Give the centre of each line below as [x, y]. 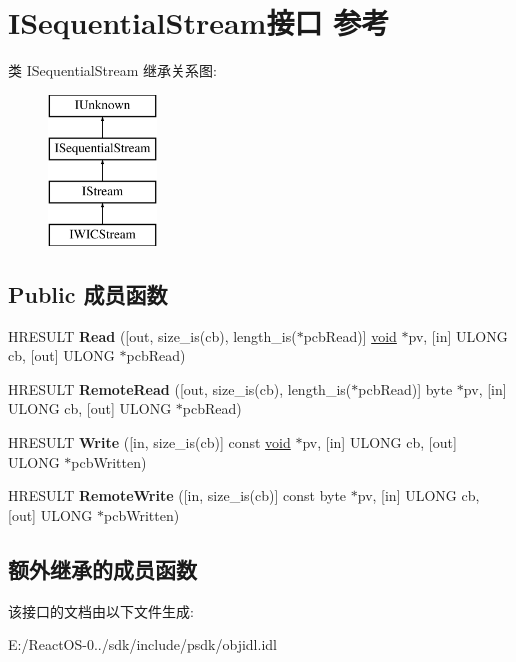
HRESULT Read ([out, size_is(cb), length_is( [152, 335]
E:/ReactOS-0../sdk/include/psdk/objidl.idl [142, 644]
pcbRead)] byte [405, 388]
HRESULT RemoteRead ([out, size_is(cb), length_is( [180, 388]
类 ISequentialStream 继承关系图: [112, 70]
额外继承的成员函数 [102, 568]
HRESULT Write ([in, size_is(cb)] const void [149, 442]
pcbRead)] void [350, 335]
